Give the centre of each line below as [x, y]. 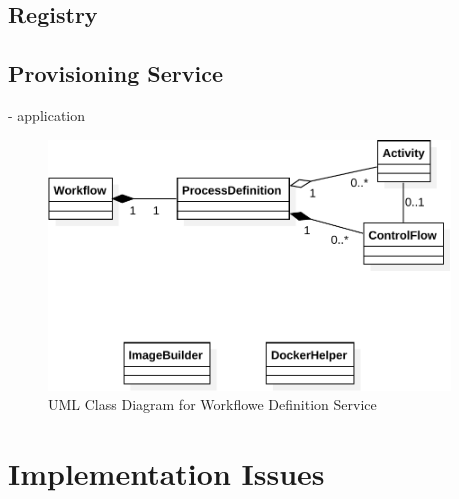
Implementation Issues [166, 473]
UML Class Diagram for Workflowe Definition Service [212, 404]
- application [47, 114]
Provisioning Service [115, 73]
